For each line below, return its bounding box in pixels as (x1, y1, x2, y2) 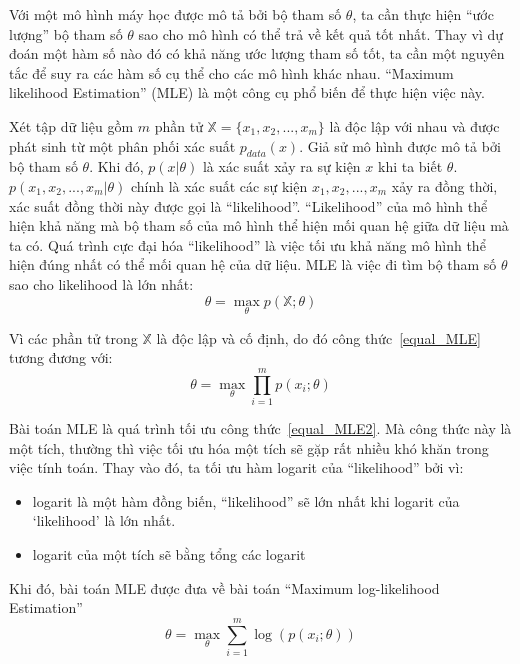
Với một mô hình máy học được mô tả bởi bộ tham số (9, 4, 342, 24)
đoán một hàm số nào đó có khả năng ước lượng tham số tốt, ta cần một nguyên (9, 43, 505, 64)
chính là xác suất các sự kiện (130, 175, 308, 196)
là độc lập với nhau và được (329, 115, 500, 136)
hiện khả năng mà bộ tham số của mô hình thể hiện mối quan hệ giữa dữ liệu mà (9, 215, 509, 236)
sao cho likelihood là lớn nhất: (9, 273, 194, 294)
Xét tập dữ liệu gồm (9, 115, 134, 136)
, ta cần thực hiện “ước (352, 4, 494, 24)
